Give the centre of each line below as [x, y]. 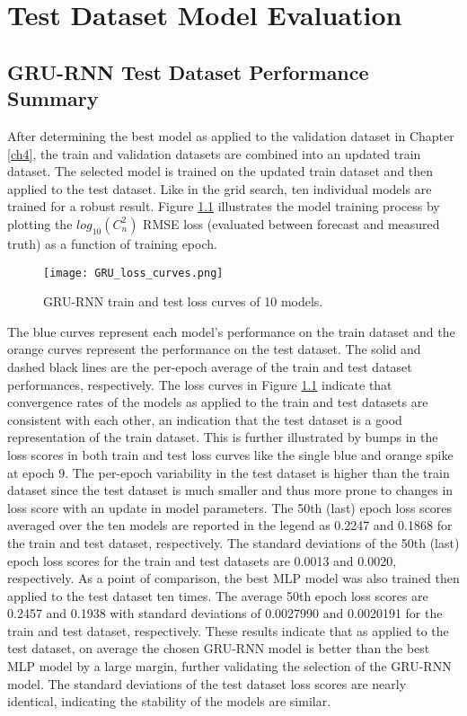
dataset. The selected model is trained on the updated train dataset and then [220, 171]
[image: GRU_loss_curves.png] [133, 273]
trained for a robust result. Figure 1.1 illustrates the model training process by [224, 206]
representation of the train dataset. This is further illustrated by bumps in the [223, 437]
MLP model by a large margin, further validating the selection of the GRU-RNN [229, 666]
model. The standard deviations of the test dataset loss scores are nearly [207, 683]
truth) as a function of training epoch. [112, 243]
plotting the [40, 223]
